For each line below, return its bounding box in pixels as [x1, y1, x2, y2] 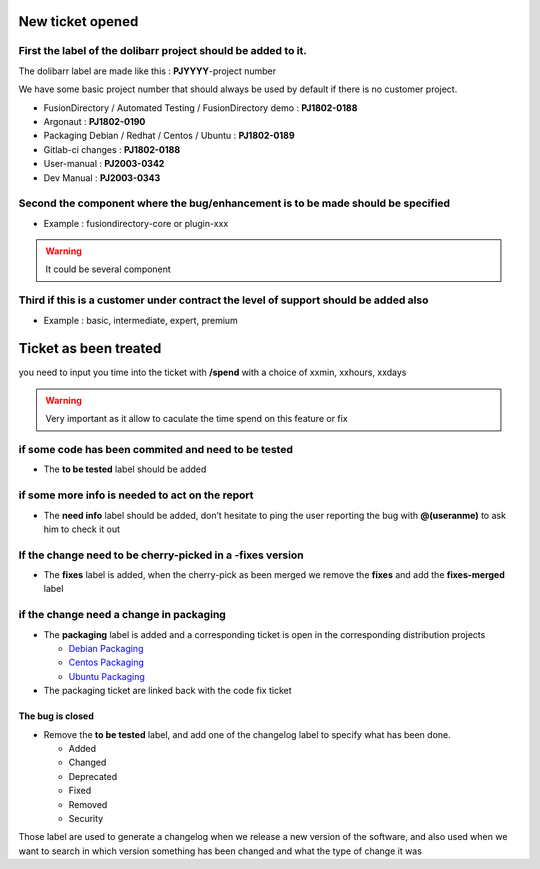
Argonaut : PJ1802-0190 [43, 115, 146, 127]
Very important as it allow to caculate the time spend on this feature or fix [45, 413, 349, 425]
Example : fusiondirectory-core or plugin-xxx [43, 217, 229, 229]
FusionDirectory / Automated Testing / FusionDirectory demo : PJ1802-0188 [43, 101, 358, 114]
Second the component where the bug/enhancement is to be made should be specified [18, 196, 450, 210]
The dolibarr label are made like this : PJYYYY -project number [18, 65, 277, 77]
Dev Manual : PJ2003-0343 [43, 171, 161, 184]
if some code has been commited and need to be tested [18, 443, 294, 457]
